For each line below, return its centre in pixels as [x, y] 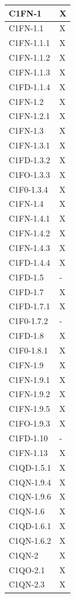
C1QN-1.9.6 [30, 496]
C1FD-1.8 [26, 336]
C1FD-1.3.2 [30, 159]
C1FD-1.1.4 [30, 86]
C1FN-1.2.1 [30, 116]
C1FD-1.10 [28, 437]
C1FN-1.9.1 [30, 379]
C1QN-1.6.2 [30, 540]
